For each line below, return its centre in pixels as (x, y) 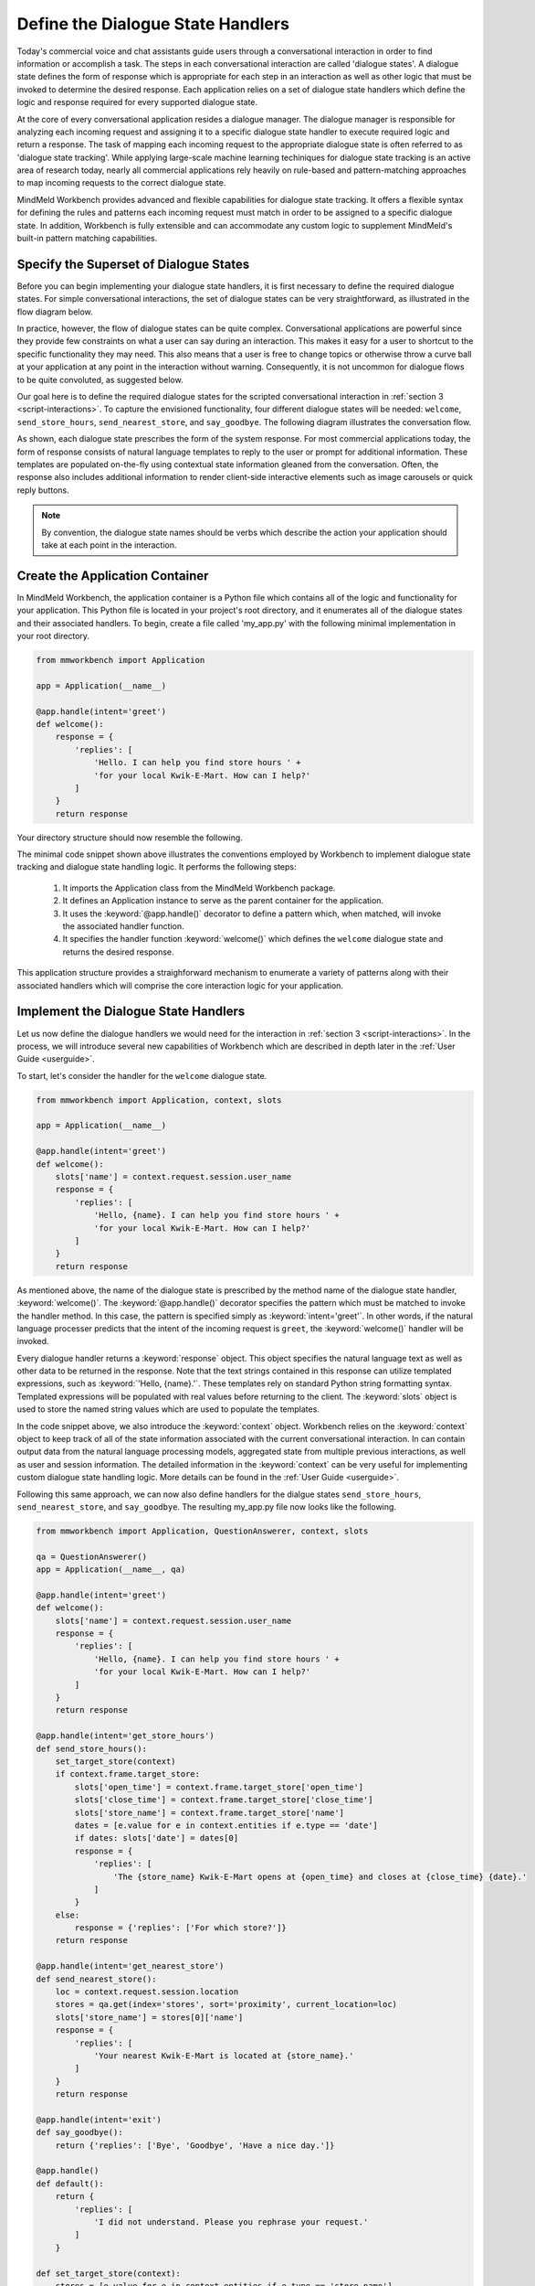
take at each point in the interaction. (109, 545)
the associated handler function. (123, 926)
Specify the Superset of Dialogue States (133, 264)
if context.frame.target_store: (128, 1774)
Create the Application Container (113, 576)
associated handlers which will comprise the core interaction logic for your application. (180, 985)
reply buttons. (43, 490)
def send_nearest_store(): (96, 1979)
